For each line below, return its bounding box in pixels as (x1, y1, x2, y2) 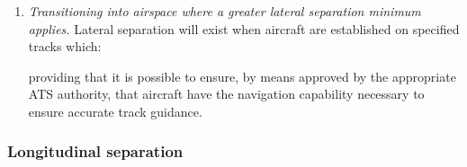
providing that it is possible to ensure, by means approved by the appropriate (28, 66, 456, 85)
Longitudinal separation (7, 140, 184, 163)
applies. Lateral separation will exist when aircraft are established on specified (28, 19, 460, 38)
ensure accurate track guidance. (28, 101, 202, 120)
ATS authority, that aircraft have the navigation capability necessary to (28, 84, 425, 103)
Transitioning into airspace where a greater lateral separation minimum (28, 2, 421, 20)
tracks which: (28, 37, 102, 56)
